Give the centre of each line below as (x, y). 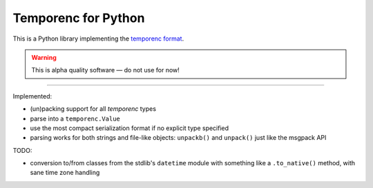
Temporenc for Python (79, 18)
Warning (44, 57)
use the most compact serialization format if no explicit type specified (130, 128)
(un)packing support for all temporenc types (93, 109)
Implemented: (32, 96)
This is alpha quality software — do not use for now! (105, 70)
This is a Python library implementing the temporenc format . (98, 39)
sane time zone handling (65, 173)
